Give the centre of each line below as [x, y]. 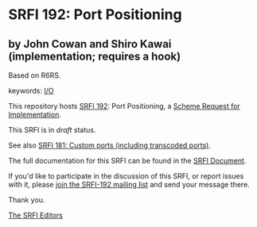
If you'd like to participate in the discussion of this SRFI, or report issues [126, 176]
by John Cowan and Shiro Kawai [90, 44]
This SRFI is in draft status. [52, 130]
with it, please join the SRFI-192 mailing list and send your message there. [129, 185]
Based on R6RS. [35, 75]
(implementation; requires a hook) [95, 56]
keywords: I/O [31, 90]
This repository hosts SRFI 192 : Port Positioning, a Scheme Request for [124, 106]
